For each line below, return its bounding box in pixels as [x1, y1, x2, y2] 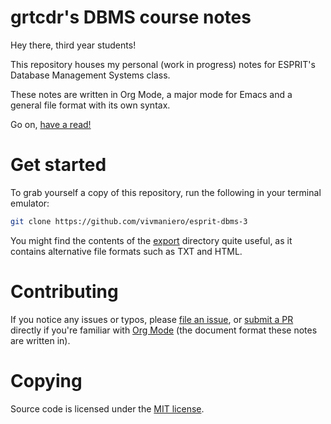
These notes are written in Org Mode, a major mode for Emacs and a [10, 88, 293, 100]
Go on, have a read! [10, 118, 92, 130]
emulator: [10, 197, 50, 209]
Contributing [10, 280, 119, 303]
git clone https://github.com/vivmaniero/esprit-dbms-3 [10, 216, 248, 226]
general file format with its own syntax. [10, 99, 171, 111]
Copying [10, 369, 83, 392]
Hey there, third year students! [10, 39, 137, 51]
